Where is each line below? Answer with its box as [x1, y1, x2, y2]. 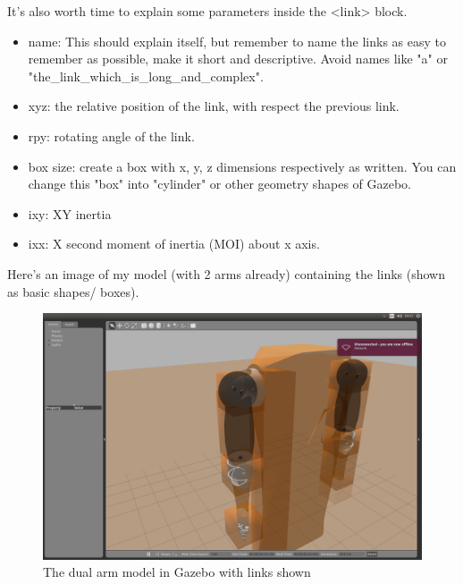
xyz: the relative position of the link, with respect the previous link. [28, 97, 400, 115]
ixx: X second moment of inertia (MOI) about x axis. [28, 234, 320, 253]
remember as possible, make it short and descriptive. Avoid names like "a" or [28, 49, 448, 68]
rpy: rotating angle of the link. [28, 126, 195, 145]
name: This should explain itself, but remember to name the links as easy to [28, 31, 446, 50]
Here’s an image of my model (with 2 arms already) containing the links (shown [7, 264, 446, 283]
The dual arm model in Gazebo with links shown [43, 563, 311, 581]
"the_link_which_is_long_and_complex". [28, 66, 264, 85]
